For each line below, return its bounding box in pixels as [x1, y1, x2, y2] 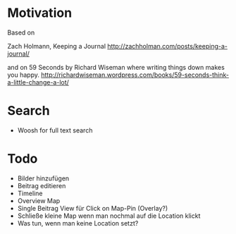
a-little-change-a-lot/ [7, 78, 69, 86]
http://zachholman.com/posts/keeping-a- [107, 42, 228, 50]
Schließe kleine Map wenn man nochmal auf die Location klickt [17, 211, 201, 220]
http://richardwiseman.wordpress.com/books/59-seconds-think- [41, 70, 229, 79]
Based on [7, 28, 35, 37]
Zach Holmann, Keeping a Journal [7, 42, 106, 50]
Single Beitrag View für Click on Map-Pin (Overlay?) [17, 204, 168, 212]
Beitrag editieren [17, 181, 66, 190]
